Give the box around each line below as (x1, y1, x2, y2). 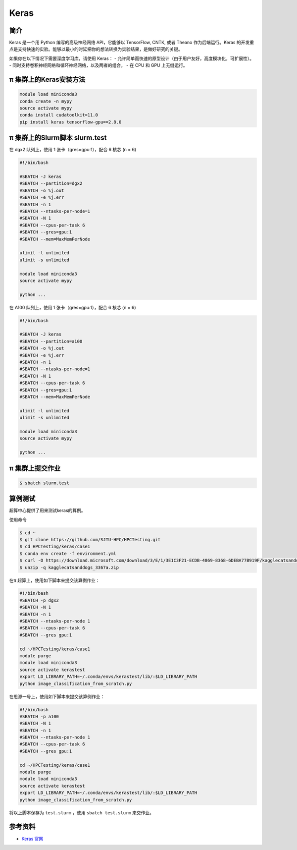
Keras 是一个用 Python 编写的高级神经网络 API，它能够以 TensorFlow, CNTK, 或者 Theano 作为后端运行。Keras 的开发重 (9, 40, 254, 46)
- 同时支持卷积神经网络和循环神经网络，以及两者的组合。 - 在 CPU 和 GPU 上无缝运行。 (9, 62, 188, 68)
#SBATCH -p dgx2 (19, 597, 59, 603)
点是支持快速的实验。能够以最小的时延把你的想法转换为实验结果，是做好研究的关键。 (9, 46, 183, 52)
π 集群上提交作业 (9, 464, 61, 472)
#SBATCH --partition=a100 (19, 339, 83, 344)
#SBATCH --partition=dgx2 (19, 181, 83, 186)
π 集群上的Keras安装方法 (9, 75, 86, 84)
